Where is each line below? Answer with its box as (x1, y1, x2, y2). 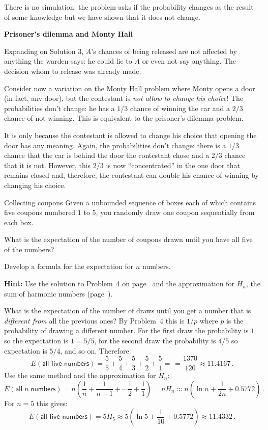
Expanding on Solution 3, (4, 45, 84, 56)
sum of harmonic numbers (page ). (4, 288, 113, 299)
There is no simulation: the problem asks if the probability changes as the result (4, 2, 254, 12)
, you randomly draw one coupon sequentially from (96, 207, 255, 218)
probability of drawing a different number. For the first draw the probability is (4, 325, 249, 336)
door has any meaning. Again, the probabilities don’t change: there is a (4, 140, 226, 150)
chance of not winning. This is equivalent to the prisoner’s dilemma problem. (4, 113, 244, 123)
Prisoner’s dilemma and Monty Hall (4, 29, 133, 39)
